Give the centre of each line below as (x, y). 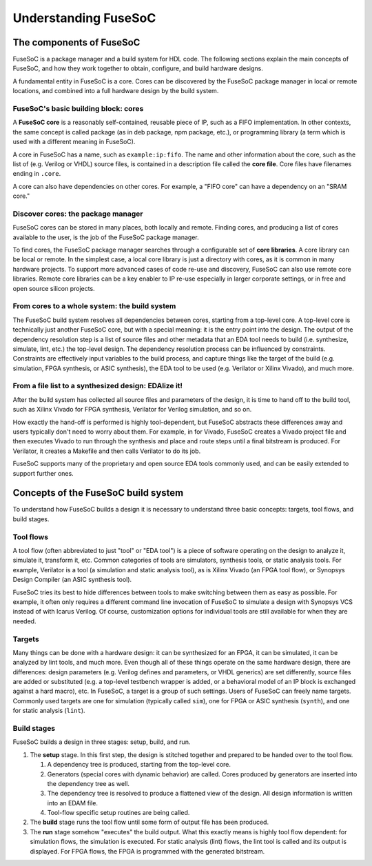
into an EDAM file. (72, 803)
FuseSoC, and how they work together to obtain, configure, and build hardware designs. (138, 68)
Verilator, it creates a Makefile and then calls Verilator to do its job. (107, 451)
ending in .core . (37, 174)
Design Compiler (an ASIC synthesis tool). (72, 580)
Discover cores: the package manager (78, 214)
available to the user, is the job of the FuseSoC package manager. (106, 237)
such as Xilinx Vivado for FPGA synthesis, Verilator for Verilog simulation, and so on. (132, 410)
